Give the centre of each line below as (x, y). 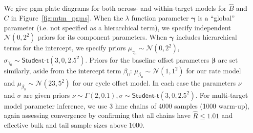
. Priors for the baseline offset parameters (147, 59)
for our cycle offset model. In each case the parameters (154, 83)
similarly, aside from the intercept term (63, 71)
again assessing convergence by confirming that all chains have (97, 115)
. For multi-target (222, 95)
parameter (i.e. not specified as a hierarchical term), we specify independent (117, 27)
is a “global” (216, 18)
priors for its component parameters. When (103, 37)
